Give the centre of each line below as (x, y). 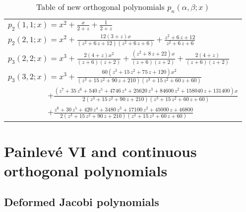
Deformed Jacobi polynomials (82, 202)
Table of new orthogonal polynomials (100, 7)
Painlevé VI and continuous (100, 151)
